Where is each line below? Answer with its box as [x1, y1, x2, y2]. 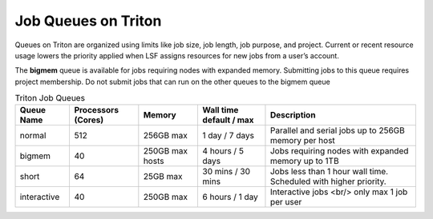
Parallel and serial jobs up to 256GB [269, 125, 405, 136]
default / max [202, 114, 254, 125]
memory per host [269, 135, 336, 146]
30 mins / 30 [202, 166, 251, 177]
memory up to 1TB [269, 156, 340, 167]
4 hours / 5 [202, 145, 245, 157]
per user [269, 197, 302, 208]
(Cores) [74, 114, 104, 125]
